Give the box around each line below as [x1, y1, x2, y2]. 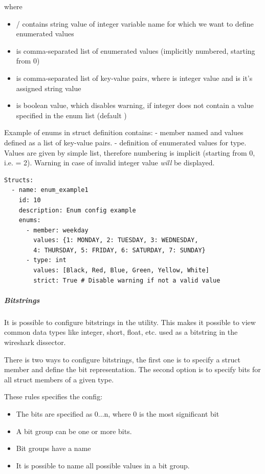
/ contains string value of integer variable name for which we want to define [16, 18, 254, 29]
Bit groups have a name [16, 443, 91, 454]
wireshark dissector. [4, 337, 66, 347]
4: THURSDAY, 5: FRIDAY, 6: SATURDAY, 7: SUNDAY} [33, 246, 206, 254]
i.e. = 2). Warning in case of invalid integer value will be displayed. [4, 157, 215, 168]
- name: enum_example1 [11, 186, 89, 194]
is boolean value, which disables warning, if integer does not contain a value [16, 100, 254, 111]
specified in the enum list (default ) [16, 110, 127, 120]
